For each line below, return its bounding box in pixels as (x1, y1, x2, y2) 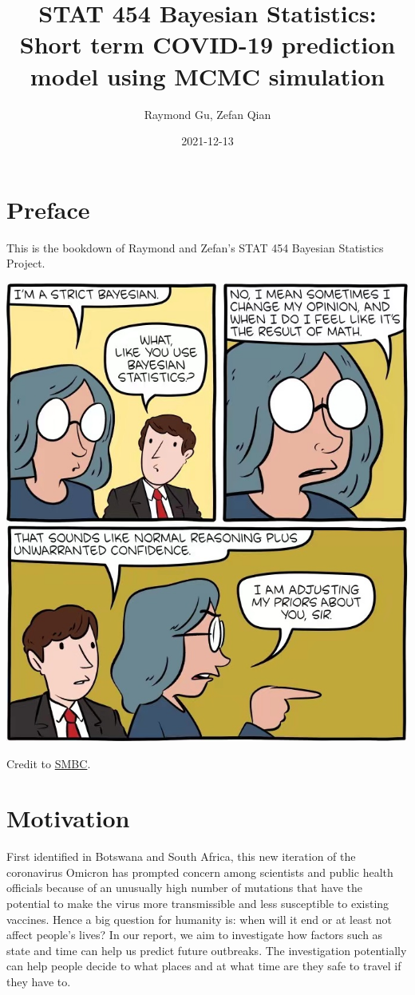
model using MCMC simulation (30, 59, 385, 92)
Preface (6, 192, 90, 225)
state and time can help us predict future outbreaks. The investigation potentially (6, 941, 407, 958)
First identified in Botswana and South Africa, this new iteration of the (6, 848, 356, 865)
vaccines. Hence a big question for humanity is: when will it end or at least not (6, 910, 392, 927)
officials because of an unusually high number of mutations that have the (6, 879, 363, 896)
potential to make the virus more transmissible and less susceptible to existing (6, 895, 389, 911)
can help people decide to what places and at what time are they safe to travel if (6, 957, 401, 974)
